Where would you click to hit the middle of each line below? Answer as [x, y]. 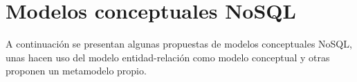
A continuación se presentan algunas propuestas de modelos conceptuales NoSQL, [179, 44]
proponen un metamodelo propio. [76, 71]
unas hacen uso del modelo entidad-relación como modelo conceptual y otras [168, 57]
